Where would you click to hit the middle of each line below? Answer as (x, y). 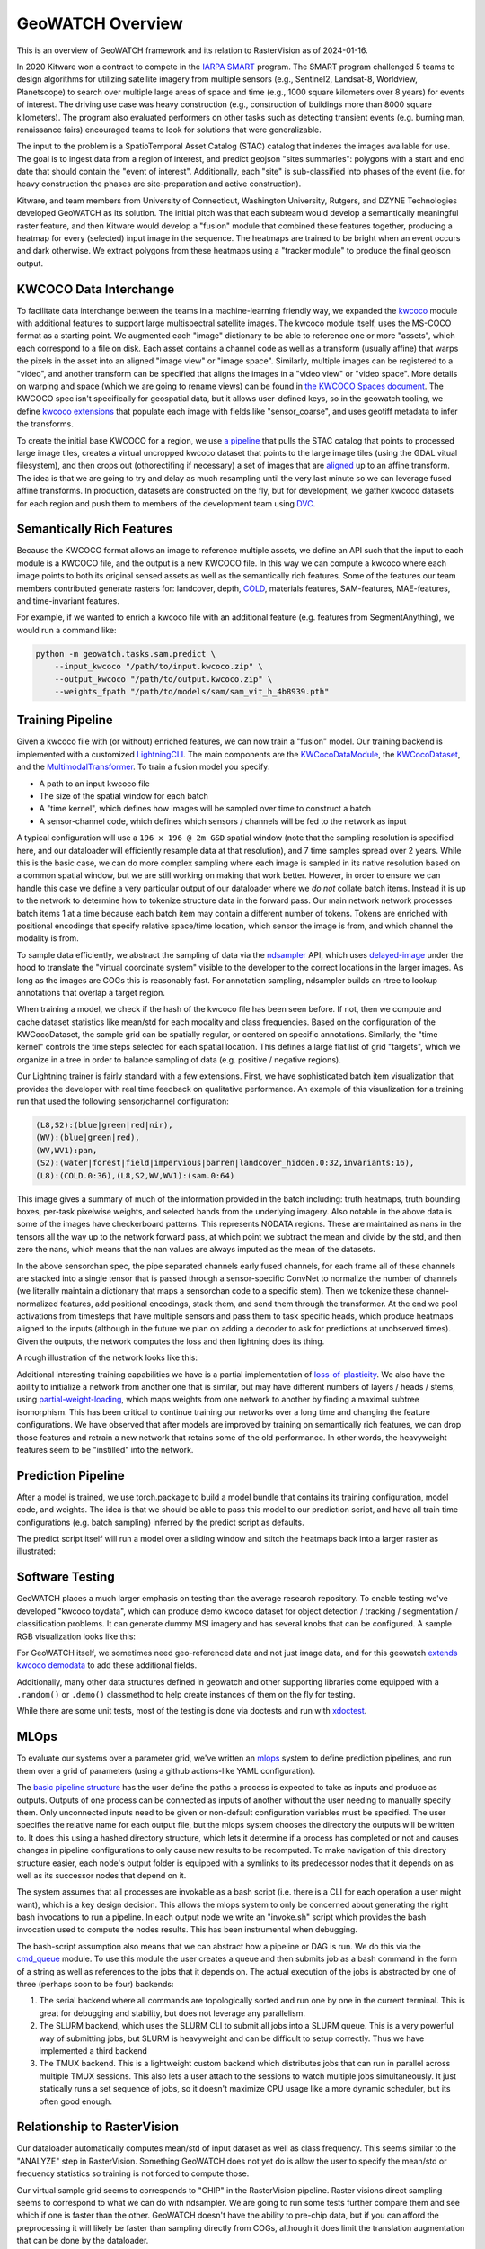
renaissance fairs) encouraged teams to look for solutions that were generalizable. (169, 130)
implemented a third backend (93, 2050)
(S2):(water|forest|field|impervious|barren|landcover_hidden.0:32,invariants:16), (225, 1163)
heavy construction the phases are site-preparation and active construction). (159, 184)
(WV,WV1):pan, (66, 1150)
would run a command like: (66, 630)
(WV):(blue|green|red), (88, 1138)
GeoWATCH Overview (100, 23)
